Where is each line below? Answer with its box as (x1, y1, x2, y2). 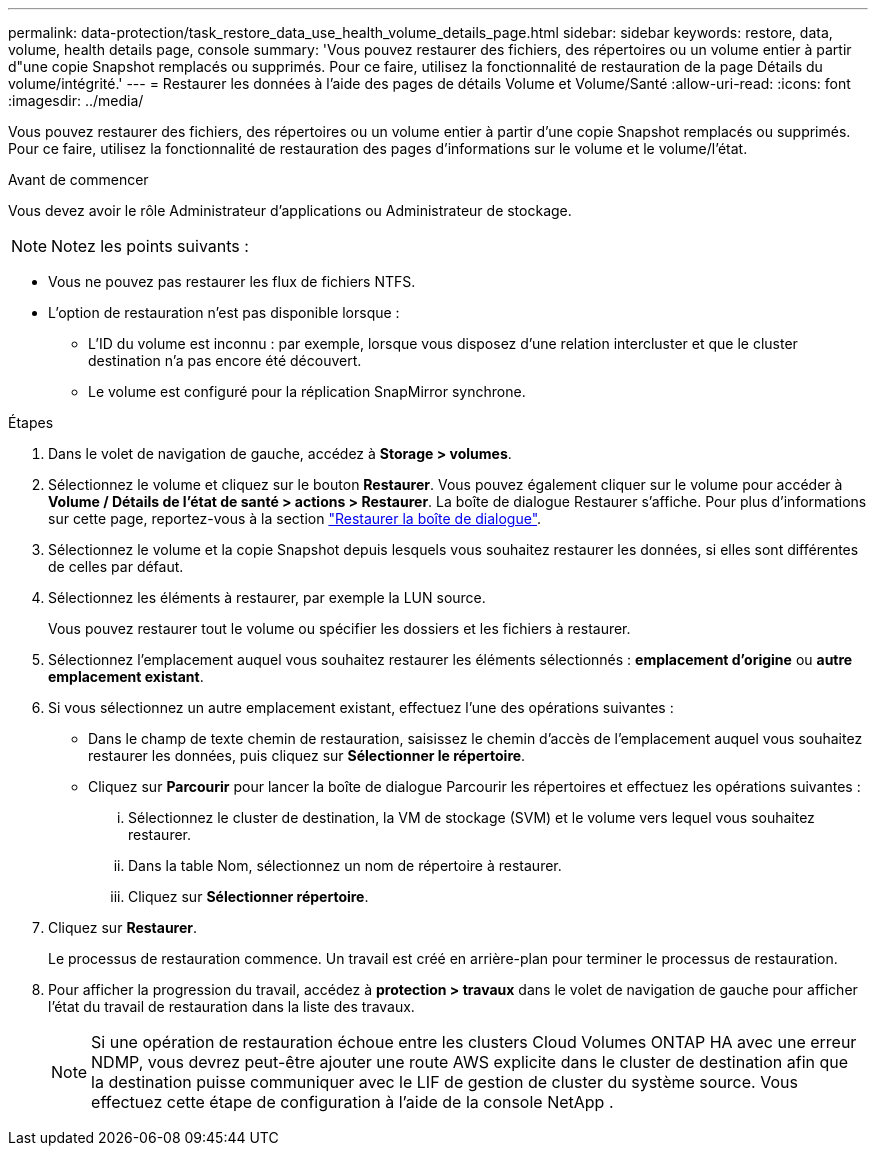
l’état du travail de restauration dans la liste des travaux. (48, 998, 415, 1015)
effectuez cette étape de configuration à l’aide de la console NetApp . (91, 1092, 614, 1112)
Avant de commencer (8, 171, 149, 188)
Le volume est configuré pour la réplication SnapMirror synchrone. (88, 383, 526, 400)
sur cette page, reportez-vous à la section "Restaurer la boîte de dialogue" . (48, 510, 542, 527)
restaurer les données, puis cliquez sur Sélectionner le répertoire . (88, 747, 526, 764)
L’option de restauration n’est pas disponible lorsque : (48, 304, 400, 321)
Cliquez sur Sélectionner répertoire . (128, 888, 369, 905)
